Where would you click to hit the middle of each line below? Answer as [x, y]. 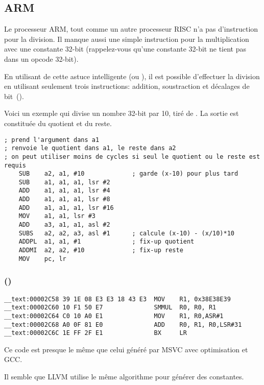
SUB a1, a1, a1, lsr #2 [64, 182]
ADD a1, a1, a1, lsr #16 [66, 208]
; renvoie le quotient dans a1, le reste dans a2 [90, 148]
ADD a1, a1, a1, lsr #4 [64, 191]
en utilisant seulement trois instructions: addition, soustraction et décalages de [127, 86]
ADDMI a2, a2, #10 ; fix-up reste [101, 250]
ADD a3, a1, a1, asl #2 [64, 225]
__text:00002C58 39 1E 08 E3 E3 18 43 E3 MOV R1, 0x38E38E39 [117, 299]
